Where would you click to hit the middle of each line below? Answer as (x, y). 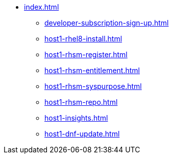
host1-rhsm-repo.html (81, 102)
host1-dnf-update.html (82, 134)
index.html (42, 7)
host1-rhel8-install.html (83, 39)
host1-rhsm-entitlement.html (92, 70)
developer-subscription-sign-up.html (107, 23)
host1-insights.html (76, 118)
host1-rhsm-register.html (86, 54)
